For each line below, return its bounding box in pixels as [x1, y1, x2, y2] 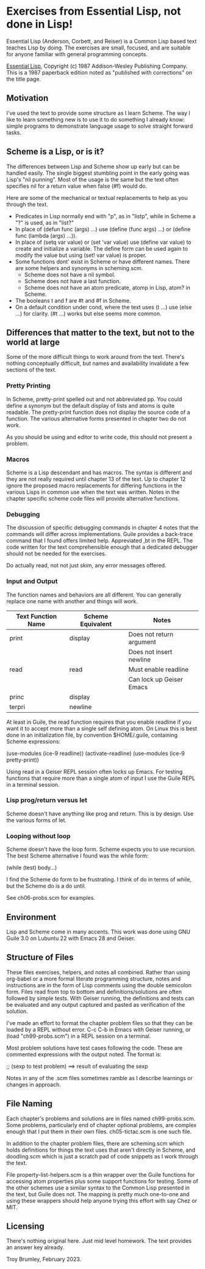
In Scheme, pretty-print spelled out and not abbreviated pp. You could [6, 395, 182, 403]
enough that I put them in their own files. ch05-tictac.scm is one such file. [6, 1128, 192, 1135]
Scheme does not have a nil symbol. [24, 271, 116, 278]
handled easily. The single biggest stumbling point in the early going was [6, 169, 190, 177]
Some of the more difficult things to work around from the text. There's [6, 353, 185, 361]
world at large [6, 337, 60, 347]
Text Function [16, 612, 57, 620]
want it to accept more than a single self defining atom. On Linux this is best [6, 724, 197, 732]
